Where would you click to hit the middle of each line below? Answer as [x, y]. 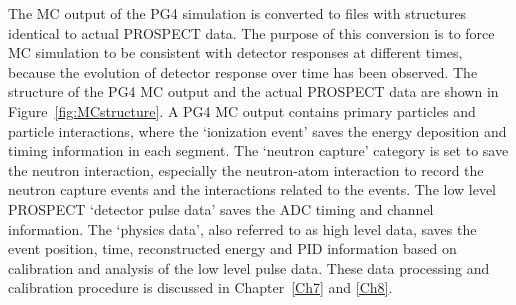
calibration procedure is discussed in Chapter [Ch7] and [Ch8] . [200, 287]
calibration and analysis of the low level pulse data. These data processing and [249, 267]
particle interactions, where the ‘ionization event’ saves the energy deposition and [257, 130]
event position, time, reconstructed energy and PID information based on [232, 248]
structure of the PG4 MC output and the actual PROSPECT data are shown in [253, 91]
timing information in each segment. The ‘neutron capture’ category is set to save [258, 150]
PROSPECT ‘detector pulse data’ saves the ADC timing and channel [221, 208]
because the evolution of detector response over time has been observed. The [243, 71]
